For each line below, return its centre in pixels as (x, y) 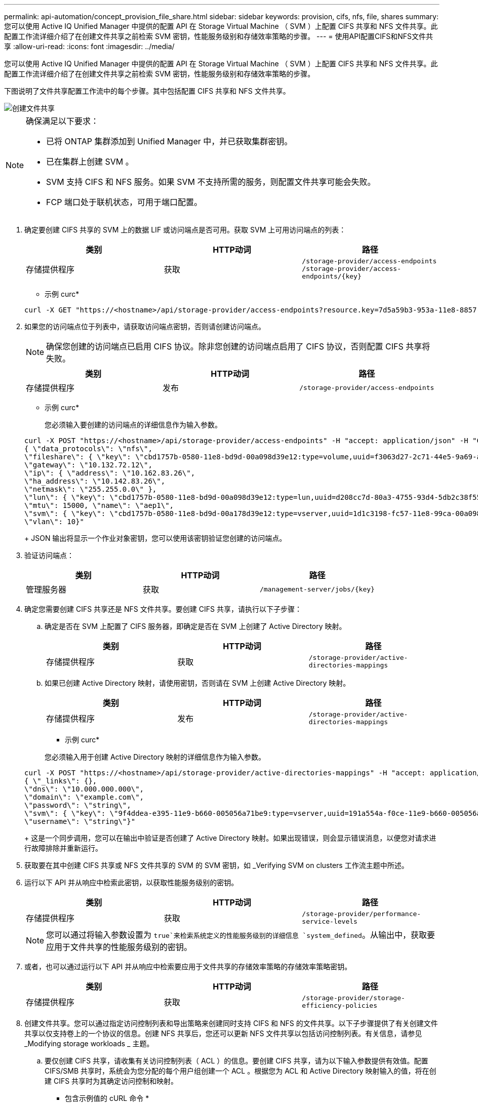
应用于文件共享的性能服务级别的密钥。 (119, 947)
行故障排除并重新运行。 (63, 848)
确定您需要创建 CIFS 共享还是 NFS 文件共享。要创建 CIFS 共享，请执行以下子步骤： (163, 609)
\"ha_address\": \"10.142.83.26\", (95, 481)
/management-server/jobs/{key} (317, 589)
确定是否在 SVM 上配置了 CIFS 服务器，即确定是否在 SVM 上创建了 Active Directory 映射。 (195, 626)
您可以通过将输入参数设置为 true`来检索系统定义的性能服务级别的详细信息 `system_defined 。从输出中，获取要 (241, 935)
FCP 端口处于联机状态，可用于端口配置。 (124, 202)
